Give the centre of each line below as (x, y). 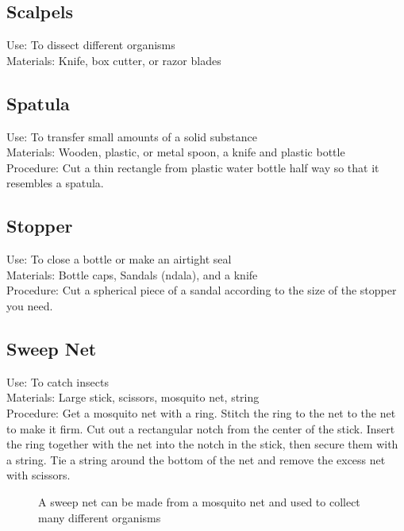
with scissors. (38, 475)
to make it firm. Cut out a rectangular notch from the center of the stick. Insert (201, 428)
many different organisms (100, 517)
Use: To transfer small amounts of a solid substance (132, 136)
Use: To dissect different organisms (91, 45)
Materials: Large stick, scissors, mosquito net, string (133, 397)
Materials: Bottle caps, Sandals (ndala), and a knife (132, 274)
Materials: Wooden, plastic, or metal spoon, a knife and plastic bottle (176, 152)
